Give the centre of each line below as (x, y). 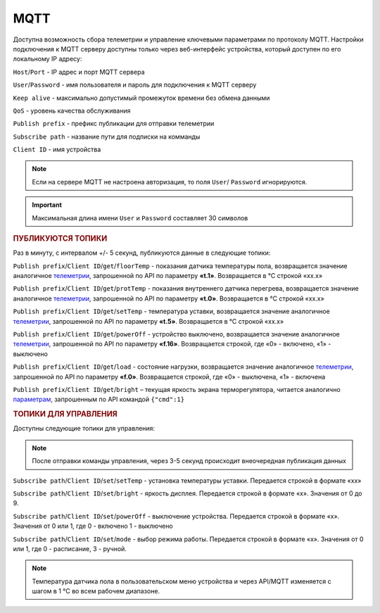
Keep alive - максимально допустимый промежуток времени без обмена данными (141, 98)
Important (47, 205)
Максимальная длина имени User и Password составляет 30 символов (140, 217)
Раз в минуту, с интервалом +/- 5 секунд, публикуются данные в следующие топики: (142, 253)
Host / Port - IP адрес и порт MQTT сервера (79, 72)
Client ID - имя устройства (57, 150)
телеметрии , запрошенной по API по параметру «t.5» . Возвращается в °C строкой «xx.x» (148, 321)
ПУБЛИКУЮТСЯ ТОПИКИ (60, 239)
